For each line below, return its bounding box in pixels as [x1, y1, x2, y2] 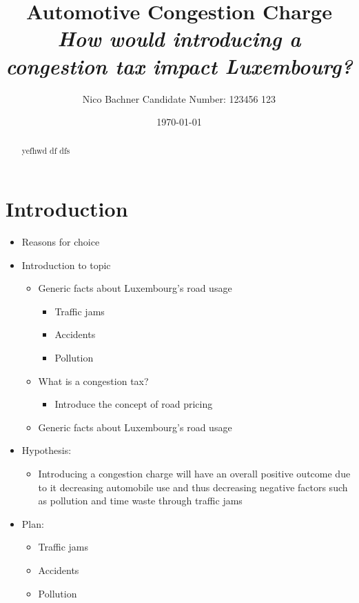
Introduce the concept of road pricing [54, 397, 213, 411]
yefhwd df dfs [21, 145, 70, 157]
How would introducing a [57, 24, 301, 53]
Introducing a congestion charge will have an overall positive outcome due [38, 466, 351, 481]
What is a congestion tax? [38, 373, 149, 388]
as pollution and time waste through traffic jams [38, 493, 243, 508]
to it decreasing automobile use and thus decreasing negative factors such [38, 480, 348, 494]
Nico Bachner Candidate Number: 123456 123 [82, 91, 276, 106]
